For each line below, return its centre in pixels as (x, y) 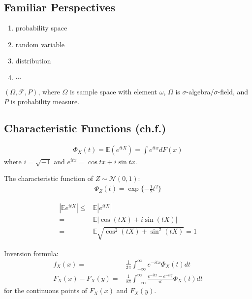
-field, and (233, 91)
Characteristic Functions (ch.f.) (85, 128)
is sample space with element (113, 91)
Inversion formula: (31, 253)
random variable (40, 44)
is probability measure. (45, 101)
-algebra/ (200, 91)
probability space (41, 28)
